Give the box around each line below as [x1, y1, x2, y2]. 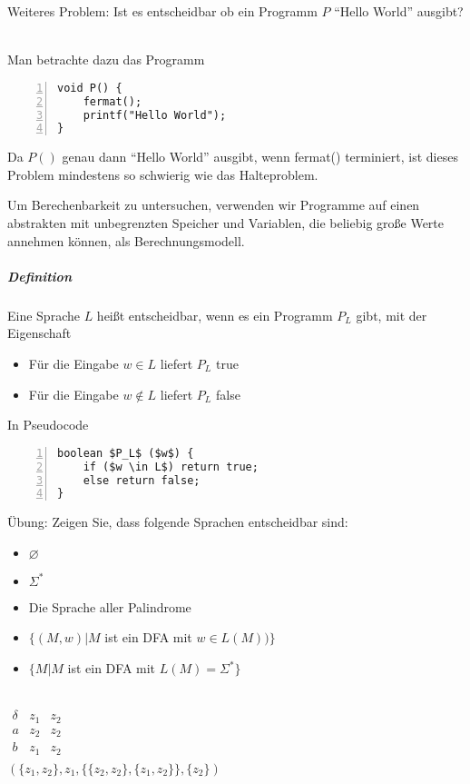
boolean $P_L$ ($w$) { [57, 446, 194, 460]
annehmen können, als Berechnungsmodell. [7, 231, 245, 250]
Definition [7, 266, 72, 285]
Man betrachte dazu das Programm [7, 50, 205, 69]
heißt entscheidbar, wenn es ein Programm [96, 305, 333, 324]
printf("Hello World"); [83, 108, 227, 122]
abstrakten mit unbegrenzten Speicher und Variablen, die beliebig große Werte [7, 213, 445, 233]
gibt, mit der [356, 305, 427, 324]
